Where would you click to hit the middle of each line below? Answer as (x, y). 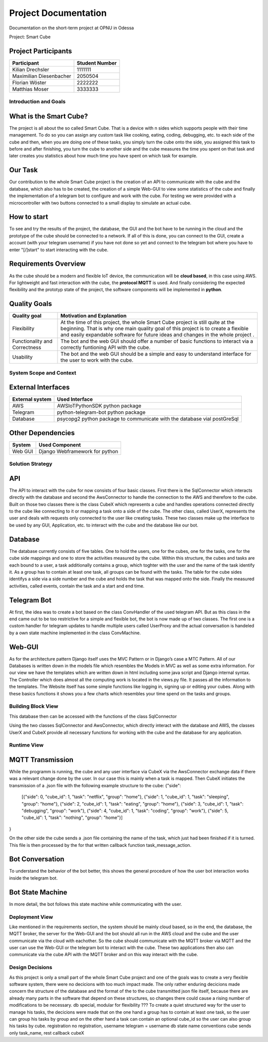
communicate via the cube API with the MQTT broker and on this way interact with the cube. (104, 955)
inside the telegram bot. (33, 878)
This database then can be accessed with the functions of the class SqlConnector (93, 716)
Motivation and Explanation (93, 316)
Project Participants (40, 51)
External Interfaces (39, 387)
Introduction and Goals (37, 102)
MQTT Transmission (41, 760)
